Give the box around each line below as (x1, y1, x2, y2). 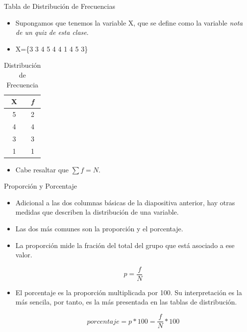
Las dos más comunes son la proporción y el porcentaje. (15, 223, 183, 233)
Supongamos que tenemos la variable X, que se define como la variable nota (15, 17, 243, 28)
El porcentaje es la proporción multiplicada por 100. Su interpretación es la (15, 287, 242, 297)
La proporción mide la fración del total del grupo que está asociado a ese (15, 240, 235, 250)
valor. (15, 249, 32, 260)
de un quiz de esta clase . (15, 27, 89, 37)
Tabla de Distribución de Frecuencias (4, 1, 115, 11)
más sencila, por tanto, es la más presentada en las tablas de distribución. (15, 297, 237, 307)
